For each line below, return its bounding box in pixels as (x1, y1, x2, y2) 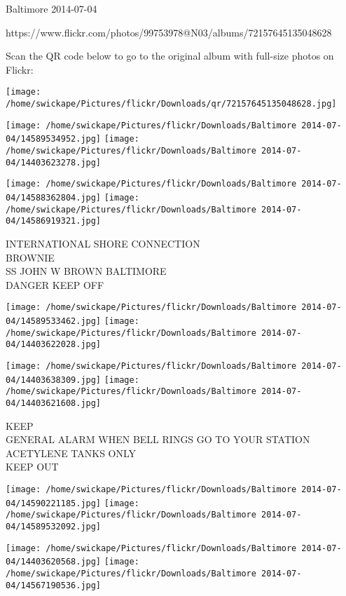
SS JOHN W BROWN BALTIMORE (6, 264, 167, 278)
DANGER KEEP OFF (6, 277, 104, 292)
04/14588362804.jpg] (6, 192, 102, 203)
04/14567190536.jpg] (6, 580, 102, 590)
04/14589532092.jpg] (6, 521, 102, 531)
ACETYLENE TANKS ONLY (6, 445, 137, 460)
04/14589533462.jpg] (6, 316, 102, 326)
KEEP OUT (6, 459, 59, 474)
